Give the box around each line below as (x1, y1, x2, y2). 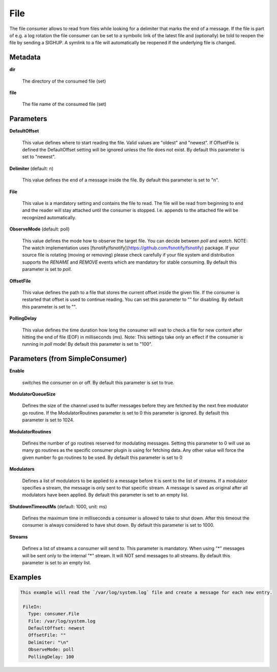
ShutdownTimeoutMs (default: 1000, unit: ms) (9, 503, 107, 509)
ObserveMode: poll (28, 647, 74, 653)
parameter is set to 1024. (22, 417, 74, 423)
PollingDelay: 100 (28, 654, 74, 660)
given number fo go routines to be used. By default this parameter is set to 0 (22, 454, 183, 460)
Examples (9, 573, 42, 581)
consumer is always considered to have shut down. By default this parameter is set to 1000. (22, 522, 215, 528)
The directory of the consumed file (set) (22, 78, 106, 84)
